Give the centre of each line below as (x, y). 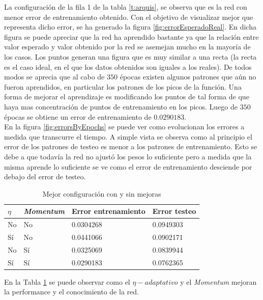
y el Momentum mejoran (218, 281)
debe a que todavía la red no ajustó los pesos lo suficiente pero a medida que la (128, 156)
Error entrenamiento (108, 211)
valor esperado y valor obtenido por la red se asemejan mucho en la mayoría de (127, 47)
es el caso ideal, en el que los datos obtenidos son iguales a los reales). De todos (128, 66)
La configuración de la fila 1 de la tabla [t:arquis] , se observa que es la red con (126, 7)
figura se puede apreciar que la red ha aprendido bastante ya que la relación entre (131, 36)
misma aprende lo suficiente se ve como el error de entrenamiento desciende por (128, 166)
